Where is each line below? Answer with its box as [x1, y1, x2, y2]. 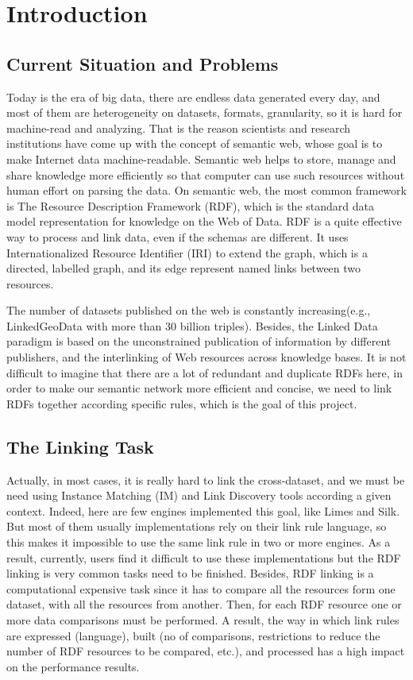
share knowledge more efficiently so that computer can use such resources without [6, 166, 405, 183]
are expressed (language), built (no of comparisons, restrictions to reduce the [6, 627, 380, 643]
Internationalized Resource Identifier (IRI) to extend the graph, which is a [6, 244, 368, 261]
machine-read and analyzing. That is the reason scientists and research [6, 119, 351, 136]
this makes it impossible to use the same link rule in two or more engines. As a [6, 534, 391, 551]
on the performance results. [6, 658, 140, 674]
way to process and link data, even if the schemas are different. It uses [6, 228, 349, 245]
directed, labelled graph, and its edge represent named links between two [6, 260, 361, 276]
